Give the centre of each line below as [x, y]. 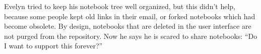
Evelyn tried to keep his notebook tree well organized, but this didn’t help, [120, 6]
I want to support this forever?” [53, 46]
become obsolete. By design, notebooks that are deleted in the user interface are [128, 26]
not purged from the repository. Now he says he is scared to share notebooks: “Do [131, 36]
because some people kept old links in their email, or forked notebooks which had [130, 16]
